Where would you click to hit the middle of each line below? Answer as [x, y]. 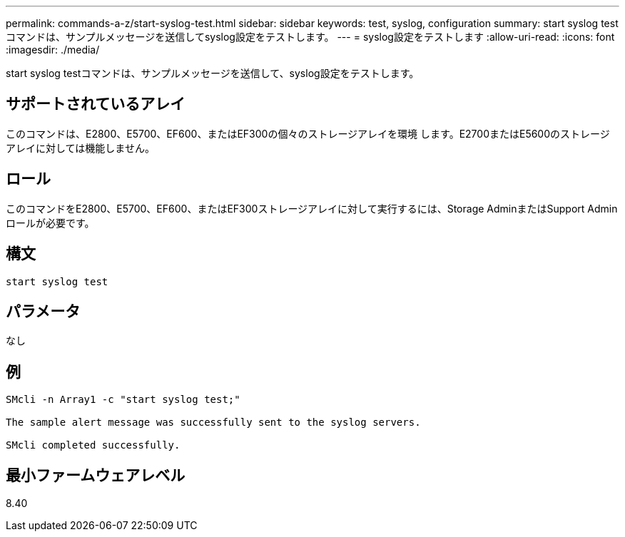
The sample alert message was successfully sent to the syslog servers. [213, 423]
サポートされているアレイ [96, 104]
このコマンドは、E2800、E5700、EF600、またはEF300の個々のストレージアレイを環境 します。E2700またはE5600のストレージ [308, 133]
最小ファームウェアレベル [96, 475]
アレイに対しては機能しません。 [80, 148]
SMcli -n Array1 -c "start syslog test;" [123, 400]
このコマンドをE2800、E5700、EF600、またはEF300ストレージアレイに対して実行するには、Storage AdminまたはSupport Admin [312, 208]
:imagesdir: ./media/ [53, 50]
